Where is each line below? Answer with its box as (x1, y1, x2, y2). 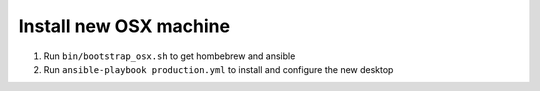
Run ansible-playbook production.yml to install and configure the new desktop (43, 63, 394, 75)
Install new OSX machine (18, 15, 230, 37)
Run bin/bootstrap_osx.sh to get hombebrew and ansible (43, 50, 296, 62)
